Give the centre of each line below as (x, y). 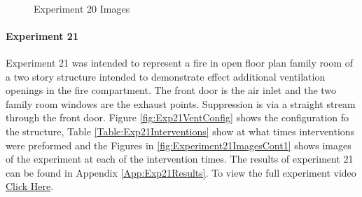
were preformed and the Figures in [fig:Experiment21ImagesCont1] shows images (179, 145)
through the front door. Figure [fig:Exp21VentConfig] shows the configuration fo (177, 117)
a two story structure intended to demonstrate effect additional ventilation (166, 76)
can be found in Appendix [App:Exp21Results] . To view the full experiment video (181, 172)
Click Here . (30, 186)
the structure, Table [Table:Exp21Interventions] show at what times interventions (180, 131)
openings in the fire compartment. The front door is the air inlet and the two (171, 90)
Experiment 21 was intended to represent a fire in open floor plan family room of (180, 62)
